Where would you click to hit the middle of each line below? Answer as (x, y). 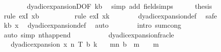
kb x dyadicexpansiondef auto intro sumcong (92, 25)
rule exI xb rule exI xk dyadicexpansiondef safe (110, 15)
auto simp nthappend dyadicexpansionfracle (89, 34)
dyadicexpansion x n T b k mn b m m (85, 44)
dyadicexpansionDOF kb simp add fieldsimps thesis (119, 6)
